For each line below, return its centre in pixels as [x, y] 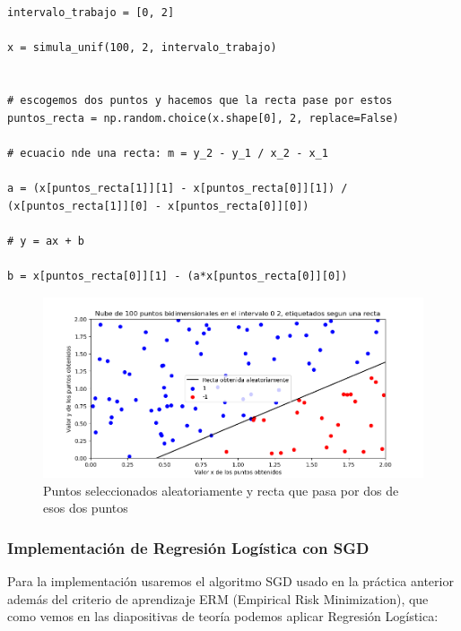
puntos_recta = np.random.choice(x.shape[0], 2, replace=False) [203, 118]
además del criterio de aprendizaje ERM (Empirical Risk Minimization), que [218, 598]
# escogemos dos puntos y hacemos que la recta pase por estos [200, 100]
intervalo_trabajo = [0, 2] [91, 13]
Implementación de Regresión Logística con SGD [188, 547]
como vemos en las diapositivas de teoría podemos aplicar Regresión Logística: [223, 616]
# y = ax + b [46, 241]
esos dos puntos [86, 508]
